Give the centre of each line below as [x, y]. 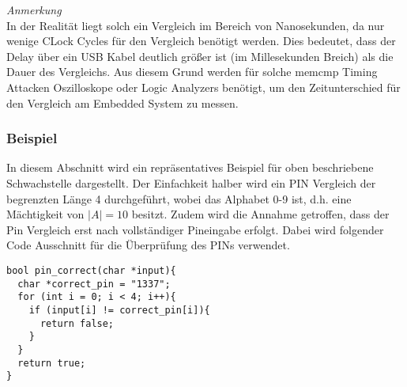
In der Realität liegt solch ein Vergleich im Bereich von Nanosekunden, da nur [196, 25]
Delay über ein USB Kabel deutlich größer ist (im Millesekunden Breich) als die [200, 56]
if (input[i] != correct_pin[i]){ [119, 310]
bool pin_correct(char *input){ [91, 270]
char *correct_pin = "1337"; [94, 284]
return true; [52, 363]
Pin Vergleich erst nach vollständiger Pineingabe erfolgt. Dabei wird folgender [195, 229]
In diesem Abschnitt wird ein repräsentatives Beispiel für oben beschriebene [190, 167]
